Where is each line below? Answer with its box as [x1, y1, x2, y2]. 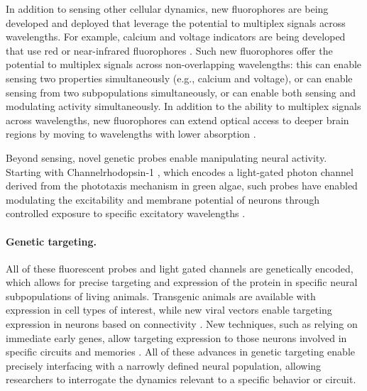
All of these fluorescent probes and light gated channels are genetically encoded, [6, 260, 354, 275]
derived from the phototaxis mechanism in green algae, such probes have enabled [6, 178, 358, 193]
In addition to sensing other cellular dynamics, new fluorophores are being [6, 1, 329, 16]
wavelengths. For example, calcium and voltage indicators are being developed [6, 29, 346, 44]
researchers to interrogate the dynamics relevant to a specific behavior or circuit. [6, 372, 356, 387]
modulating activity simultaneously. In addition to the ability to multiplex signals [6, 99, 361, 114]
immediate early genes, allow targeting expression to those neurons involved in [6, 330, 347, 345]
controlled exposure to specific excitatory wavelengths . [6, 206, 246, 221]
